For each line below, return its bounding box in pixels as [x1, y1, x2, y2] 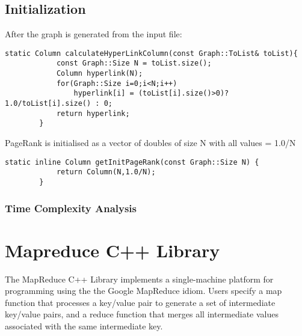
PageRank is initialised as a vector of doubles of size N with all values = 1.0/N [5, 136, 296, 149]
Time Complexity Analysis [5, 200, 137, 215]
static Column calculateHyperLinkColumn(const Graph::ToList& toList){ [5, 49, 298, 58]
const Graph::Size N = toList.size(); [56, 59, 212, 68]
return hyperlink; [56, 109, 130, 118]
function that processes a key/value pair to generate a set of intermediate [5, 296, 276, 308]
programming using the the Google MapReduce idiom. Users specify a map [5, 284, 282, 297]
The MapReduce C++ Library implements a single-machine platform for [5, 272, 274, 285]
